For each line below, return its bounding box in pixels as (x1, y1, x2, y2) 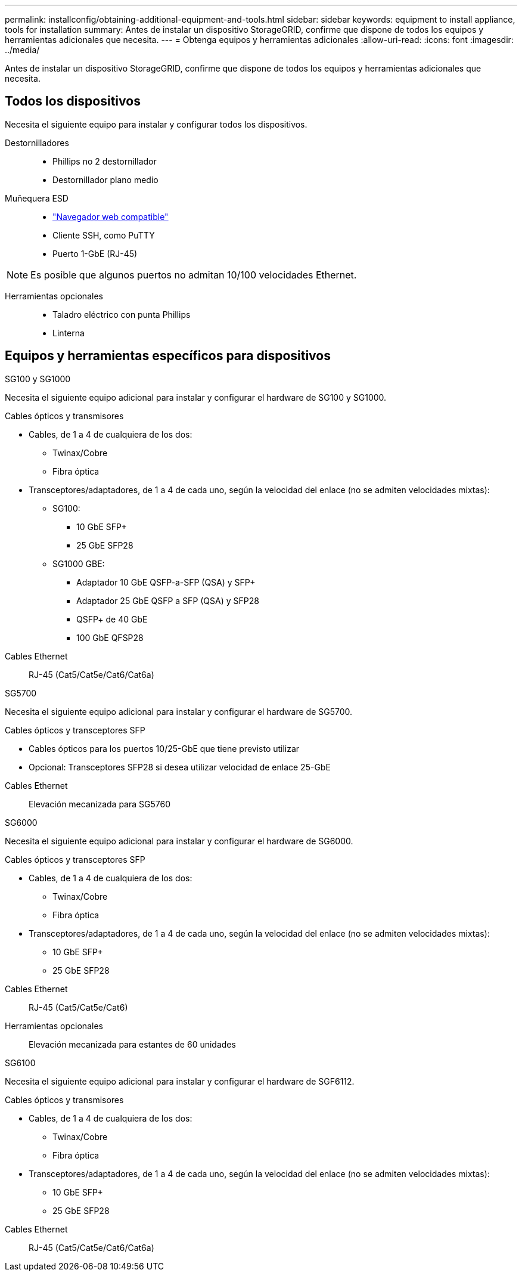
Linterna (52, 327, 85, 338)
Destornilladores (5, 137, 69, 148)
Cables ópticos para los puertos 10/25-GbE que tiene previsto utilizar (29, 743, 300, 754)
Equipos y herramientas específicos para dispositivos (5, 348, 331, 364)
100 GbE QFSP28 (76, 632, 144, 643)
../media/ (5, 45, 40, 55)
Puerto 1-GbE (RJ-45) (52, 248, 138, 259)
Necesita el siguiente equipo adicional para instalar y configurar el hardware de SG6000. (5, 835, 353, 846)
